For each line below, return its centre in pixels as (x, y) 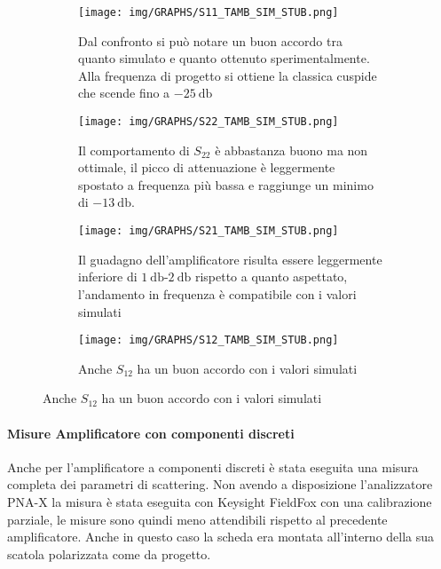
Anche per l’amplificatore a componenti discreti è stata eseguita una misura (213, 466)
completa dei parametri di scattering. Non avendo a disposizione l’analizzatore (220, 484)
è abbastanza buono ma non (291, 150)
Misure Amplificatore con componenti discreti (151, 433)
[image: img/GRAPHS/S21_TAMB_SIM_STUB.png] (209, 231)
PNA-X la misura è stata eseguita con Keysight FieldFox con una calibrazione (220, 501)
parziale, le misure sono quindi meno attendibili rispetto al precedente (197, 519)
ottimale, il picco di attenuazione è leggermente (207, 167)
